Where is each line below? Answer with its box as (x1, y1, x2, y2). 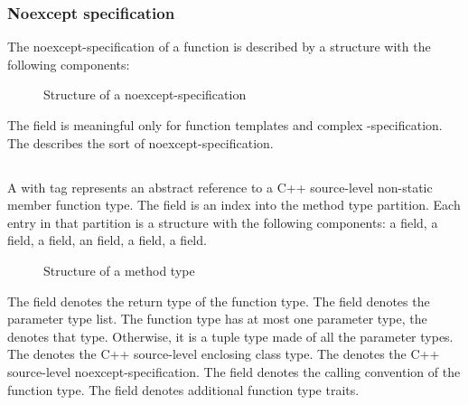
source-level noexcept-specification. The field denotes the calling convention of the (7, 362, 461, 381)
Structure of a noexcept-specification (43, 85, 247, 104)
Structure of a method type (43, 260, 195, 279)
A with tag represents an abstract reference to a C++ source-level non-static (7, 177, 433, 196)
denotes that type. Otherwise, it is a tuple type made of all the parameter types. (7, 326, 454, 345)
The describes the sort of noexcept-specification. (7, 133, 274, 152)
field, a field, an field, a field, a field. (7, 231, 207, 250)
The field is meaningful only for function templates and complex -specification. (7, 116, 443, 134)
